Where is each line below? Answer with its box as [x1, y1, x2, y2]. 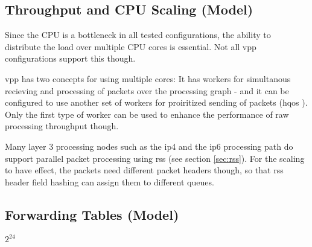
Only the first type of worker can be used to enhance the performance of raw [5, 107, 289, 120]
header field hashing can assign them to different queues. [5, 175, 214, 188]
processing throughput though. [5, 120, 119, 132]
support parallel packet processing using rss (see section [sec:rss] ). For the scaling [5, 152, 305, 164]
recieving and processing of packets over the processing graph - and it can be [5, 84, 289, 97]
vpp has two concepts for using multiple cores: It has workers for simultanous [5, 72, 291, 85]
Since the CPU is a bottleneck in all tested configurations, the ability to [5, 28, 271, 41]
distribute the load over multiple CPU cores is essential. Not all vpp [5, 40, 256, 53]
